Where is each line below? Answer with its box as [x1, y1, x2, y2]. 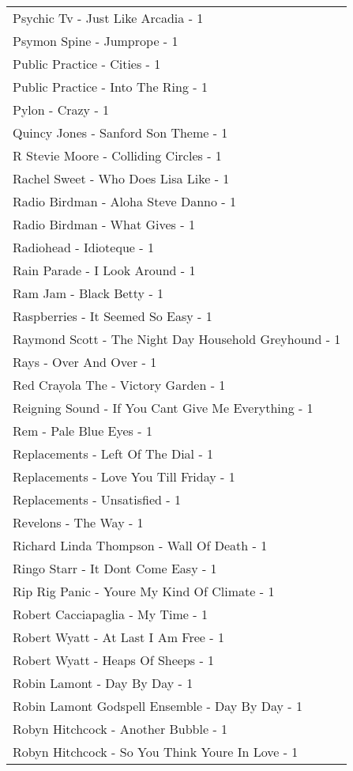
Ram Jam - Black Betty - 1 [13, 284, 164, 302]
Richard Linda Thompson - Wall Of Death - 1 [13, 536, 268, 554]
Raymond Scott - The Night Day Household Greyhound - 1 [13, 330, 341, 348]
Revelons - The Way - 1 [13, 513, 144, 531]
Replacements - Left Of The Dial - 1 [13, 444, 214, 463]
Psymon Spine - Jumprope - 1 [13, 32, 178, 50]
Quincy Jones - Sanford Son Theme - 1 [13, 123, 228, 142]
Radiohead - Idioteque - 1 [13, 238, 154, 256]
